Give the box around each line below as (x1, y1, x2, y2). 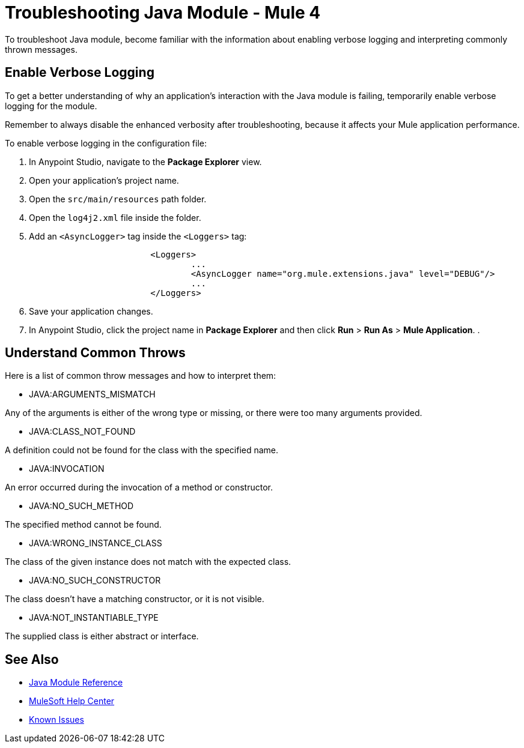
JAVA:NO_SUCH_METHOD (29, 501, 134, 511)
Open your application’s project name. (29, 175, 179, 185)
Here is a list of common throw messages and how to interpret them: (5, 370, 276, 381)
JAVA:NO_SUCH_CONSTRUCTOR (29, 575, 161, 586)
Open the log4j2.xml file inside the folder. (29, 212, 201, 223)
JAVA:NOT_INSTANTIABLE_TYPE (29, 612, 159, 623)
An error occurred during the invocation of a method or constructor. (5, 482, 273, 493)
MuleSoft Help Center (29, 696, 115, 707)
